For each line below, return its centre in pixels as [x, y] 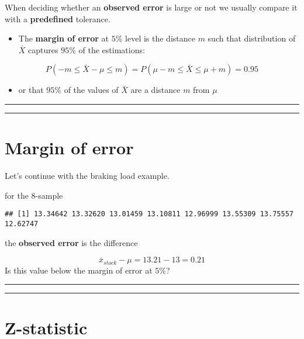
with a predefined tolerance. [58, 18]
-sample [49, 195]
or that [31, 90]
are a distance [156, 90]
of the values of [91, 90]
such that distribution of [252, 38]
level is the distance [160, 38]
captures [43, 49]
